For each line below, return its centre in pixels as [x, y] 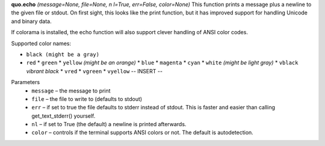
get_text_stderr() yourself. [63, 116]
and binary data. [32, 21]
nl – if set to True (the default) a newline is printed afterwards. [109, 124]
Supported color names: [41, 43]
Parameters [26, 82]
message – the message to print [71, 91]
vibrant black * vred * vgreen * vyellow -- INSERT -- [94, 71]
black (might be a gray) [63, 54]
